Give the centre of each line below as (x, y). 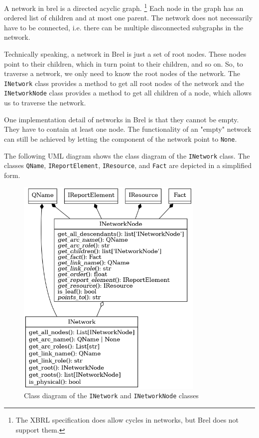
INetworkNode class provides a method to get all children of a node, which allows (128, 93)
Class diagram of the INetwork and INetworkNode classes (111, 395)
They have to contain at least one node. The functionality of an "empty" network (128, 129)
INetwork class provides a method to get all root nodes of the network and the (124, 83)
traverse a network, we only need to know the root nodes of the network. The (122, 73)
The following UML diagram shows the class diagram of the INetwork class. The (127, 155)
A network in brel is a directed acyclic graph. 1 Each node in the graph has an (124, 7)
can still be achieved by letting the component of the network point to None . (121, 138)
